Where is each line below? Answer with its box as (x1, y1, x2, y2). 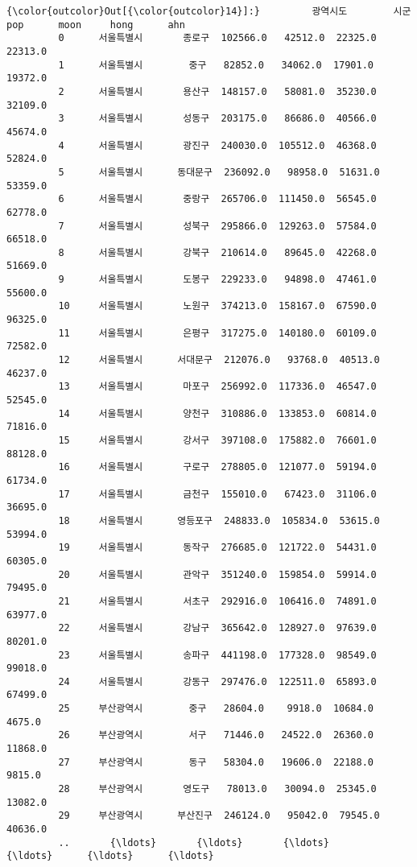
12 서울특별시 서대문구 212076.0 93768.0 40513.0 (58, 354, 380, 366)
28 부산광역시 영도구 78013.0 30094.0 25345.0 (58, 783, 377, 795)
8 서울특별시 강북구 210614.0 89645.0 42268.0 (58, 246, 377, 258)
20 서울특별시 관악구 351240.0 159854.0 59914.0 (58, 568, 377, 580)
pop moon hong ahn (6, 19, 185, 31)
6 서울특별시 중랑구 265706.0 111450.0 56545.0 (58, 193, 377, 205)
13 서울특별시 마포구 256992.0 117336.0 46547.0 (58, 381, 377, 393)
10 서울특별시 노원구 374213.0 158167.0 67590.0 (58, 300, 377, 312)
